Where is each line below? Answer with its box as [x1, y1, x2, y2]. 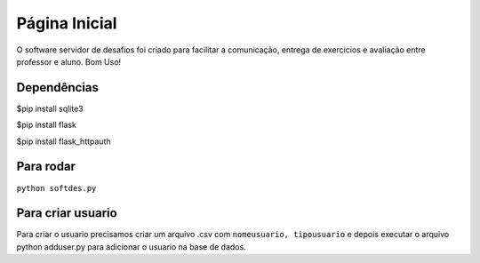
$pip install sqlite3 [16, 103, 84, 114]
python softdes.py [16, 183, 97, 193]
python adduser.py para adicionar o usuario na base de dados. [16, 241, 246, 252]
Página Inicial [16, 13, 117, 33]
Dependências [16, 80, 100, 95]
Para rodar [16, 159, 76, 174]
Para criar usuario [16, 205, 117, 221]
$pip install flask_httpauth [16, 136, 111, 147]
